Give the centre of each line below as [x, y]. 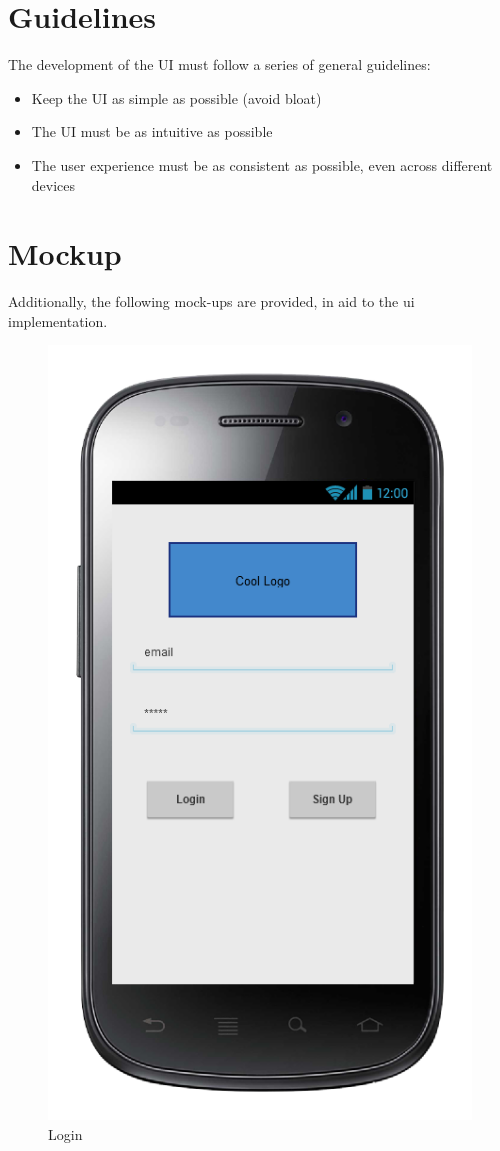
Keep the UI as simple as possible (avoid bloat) [176, 97]
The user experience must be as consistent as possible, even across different [262, 164]
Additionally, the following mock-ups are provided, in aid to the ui [211, 301]
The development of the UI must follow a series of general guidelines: [219, 64]
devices [53, 184]
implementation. [58, 320]
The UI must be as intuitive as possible [152, 131]
